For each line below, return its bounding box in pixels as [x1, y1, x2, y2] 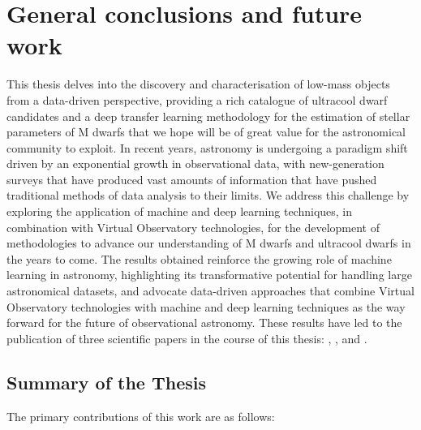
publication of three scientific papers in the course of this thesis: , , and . [6, 329, 367, 346]
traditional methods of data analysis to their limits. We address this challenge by [6, 187, 410, 204]
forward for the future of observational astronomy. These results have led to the [6, 314, 402, 331]
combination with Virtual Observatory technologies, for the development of [6, 218, 380, 235]
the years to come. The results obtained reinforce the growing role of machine [6, 250, 392, 267]
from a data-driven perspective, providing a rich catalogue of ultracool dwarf [6, 91, 388, 108]
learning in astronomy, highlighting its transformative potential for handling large [6, 266, 412, 283]
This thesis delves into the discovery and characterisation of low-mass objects [6, 75, 390, 92]
